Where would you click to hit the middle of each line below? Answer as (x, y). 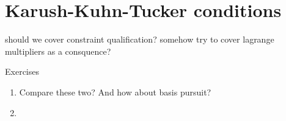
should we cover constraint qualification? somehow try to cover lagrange (140, 39)
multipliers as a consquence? (58, 51)
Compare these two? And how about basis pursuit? (115, 92)
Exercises (22, 71)
